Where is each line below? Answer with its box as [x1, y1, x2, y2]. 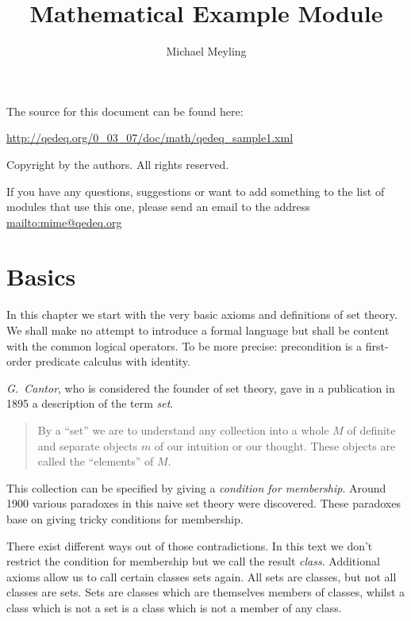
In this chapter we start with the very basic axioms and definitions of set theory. [6, 306, 398, 323]
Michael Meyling [166, 43, 247, 59]
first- [365, 337, 389, 354]
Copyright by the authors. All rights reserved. [6, 155, 229, 172]
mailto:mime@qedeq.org [6, 213, 122, 230]
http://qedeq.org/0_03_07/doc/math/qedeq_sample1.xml [6, 129, 294, 146]
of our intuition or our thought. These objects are [154, 437, 396, 454]
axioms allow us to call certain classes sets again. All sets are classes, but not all [6, 568, 397, 585]
